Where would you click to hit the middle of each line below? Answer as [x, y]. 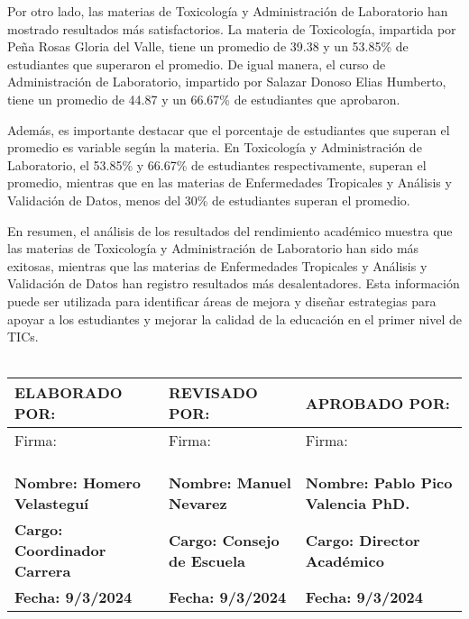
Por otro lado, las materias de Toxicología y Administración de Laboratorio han [228, 11]
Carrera [43, 571]
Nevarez [198, 504]
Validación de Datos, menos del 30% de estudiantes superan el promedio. [209, 200]
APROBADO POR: [377, 403]
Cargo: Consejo [224, 540]
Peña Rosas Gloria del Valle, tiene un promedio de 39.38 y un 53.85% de [208, 46]
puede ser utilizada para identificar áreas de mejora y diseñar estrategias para [222, 300]
